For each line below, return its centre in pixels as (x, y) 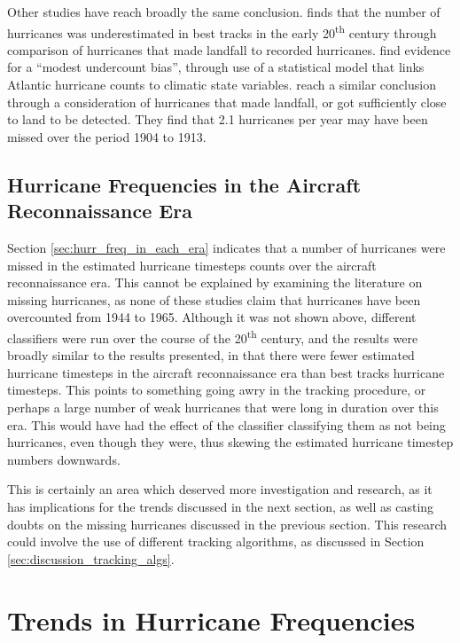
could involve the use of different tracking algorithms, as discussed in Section (216, 541)
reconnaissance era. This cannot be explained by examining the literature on (215, 282)
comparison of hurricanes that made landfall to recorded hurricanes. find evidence (229, 49)
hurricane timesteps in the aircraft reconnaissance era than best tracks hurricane (226, 372)
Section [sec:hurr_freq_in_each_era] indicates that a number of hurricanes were (226, 247)
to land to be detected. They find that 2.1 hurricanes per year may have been (218, 119)
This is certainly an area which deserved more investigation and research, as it (220, 489)
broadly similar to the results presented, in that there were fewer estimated (211, 355)
